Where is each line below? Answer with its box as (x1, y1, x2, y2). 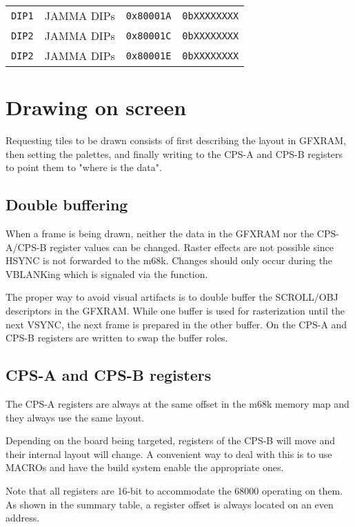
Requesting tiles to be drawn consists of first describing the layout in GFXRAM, (6, 133, 347, 148)
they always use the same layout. (6, 410, 145, 424)
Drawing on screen (6, 93, 187, 121)
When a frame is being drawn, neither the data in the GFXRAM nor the (6, 226, 314, 241)
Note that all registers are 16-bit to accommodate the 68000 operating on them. (6, 484, 343, 498)
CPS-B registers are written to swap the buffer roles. (6, 330, 228, 345)
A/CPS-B (6, 239, 47, 254)
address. (6, 510, 40, 525)
